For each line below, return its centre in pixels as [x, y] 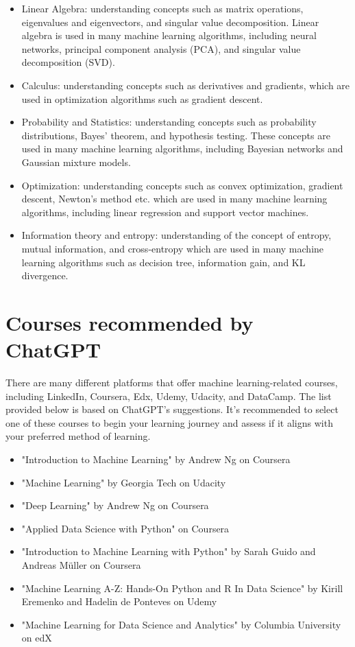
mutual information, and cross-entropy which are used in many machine [173, 248]
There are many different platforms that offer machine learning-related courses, [172, 382]
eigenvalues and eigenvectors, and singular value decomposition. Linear [170, 22]
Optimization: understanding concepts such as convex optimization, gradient [182, 185]
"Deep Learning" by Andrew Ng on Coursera [115, 505]
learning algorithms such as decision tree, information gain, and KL [163, 262]
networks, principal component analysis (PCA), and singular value [161, 48]
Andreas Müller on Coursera [81, 564]
